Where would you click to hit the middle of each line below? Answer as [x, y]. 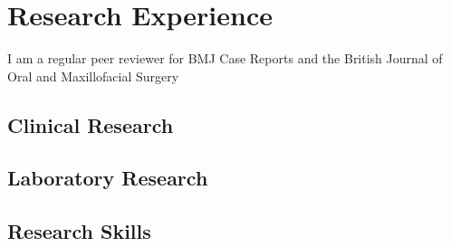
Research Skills [79, 231]
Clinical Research [91, 124]
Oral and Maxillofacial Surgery [93, 76]
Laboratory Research [108, 178]
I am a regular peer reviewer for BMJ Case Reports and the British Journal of [225, 58]
